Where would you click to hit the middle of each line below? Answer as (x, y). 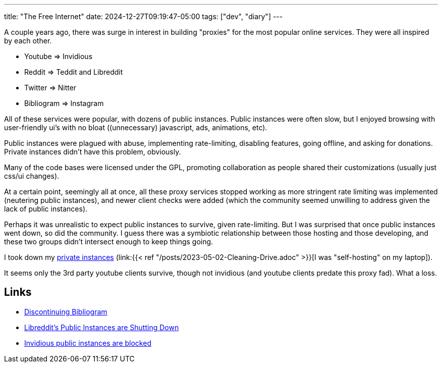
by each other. (28, 41)
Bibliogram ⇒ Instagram (64, 103)
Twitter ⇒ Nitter (50, 88)
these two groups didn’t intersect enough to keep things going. (109, 242)
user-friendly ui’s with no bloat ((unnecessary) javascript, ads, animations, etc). (136, 127)
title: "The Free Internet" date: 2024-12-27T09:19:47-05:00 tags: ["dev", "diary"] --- (144, 16)
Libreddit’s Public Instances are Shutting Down (102, 327)
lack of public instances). (46, 209)
